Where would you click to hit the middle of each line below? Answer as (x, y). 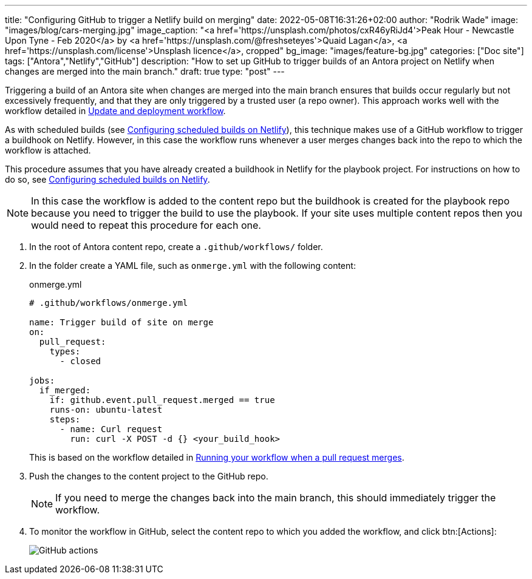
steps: (65, 419)
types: (65, 351)
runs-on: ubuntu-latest (106, 410)
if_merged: (65, 390)
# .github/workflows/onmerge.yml (109, 303)
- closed (80, 361)
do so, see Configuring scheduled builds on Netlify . (107, 179)
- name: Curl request (111, 429)
